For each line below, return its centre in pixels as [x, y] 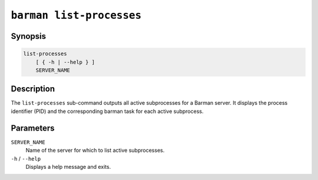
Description [33, 89]
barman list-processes [76, 15]
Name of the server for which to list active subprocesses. [95, 151]
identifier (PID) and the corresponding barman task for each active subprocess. [107, 111]
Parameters [33, 128]
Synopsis [29, 36]
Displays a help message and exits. [68, 166]
